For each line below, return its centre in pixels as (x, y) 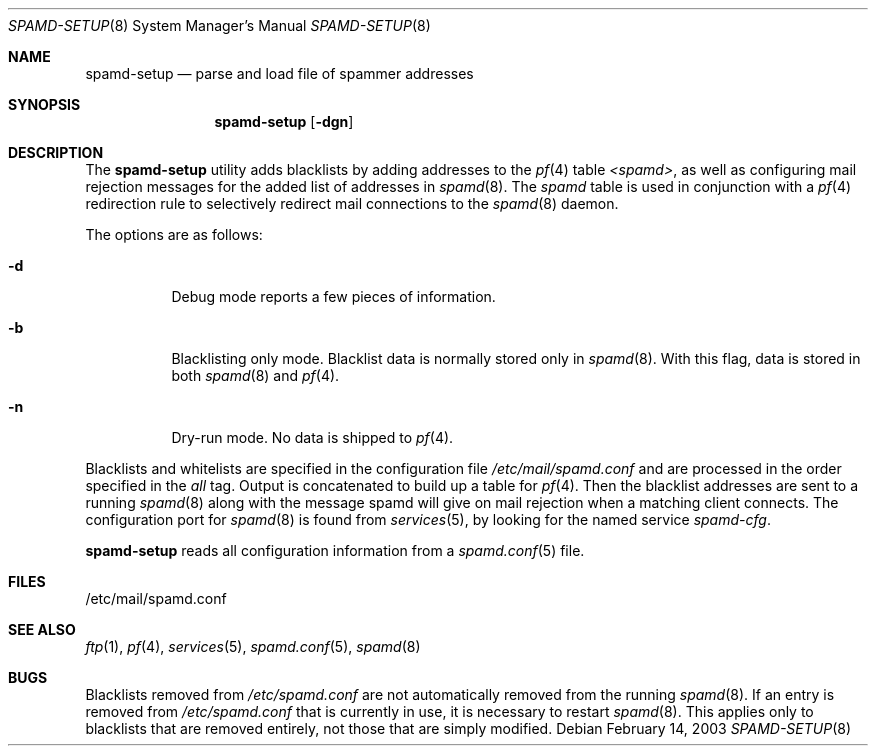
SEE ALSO (42, 629)
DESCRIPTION (56, 152)
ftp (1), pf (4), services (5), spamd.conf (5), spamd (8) (253, 646)
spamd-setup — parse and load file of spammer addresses (279, 73)
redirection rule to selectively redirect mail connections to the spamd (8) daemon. (352, 203)
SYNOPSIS (44, 104)
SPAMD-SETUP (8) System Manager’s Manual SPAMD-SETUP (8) (219, 25)
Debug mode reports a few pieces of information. (333, 296)
